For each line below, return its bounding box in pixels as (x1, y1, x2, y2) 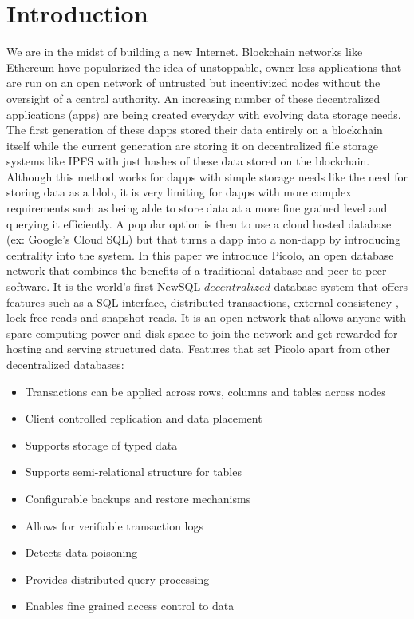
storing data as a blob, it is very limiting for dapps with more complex (6, 184, 352, 200)
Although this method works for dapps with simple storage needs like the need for (6, 168, 408, 185)
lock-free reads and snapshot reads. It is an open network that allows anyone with (6, 309, 407, 326)
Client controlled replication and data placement (25, 410, 262, 427)
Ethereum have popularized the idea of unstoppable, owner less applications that (6, 58, 402, 75)
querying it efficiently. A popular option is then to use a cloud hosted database (6, 215, 392, 232)
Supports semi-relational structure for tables (25, 463, 242, 480)
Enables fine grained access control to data (25, 597, 235, 614)
